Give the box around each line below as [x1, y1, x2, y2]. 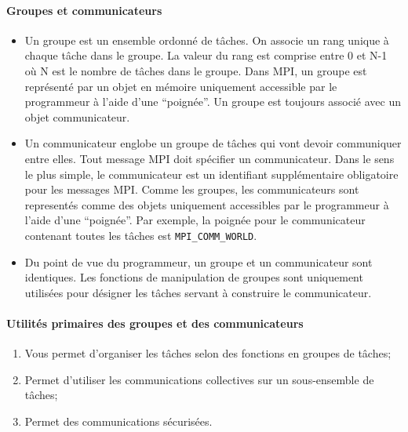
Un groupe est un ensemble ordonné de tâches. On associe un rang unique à [24, 31, 389, 48]
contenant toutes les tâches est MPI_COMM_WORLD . [24, 227, 257, 243]
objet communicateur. [24, 108, 130, 125]
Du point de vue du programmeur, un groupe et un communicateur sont [24, 253, 373, 270]
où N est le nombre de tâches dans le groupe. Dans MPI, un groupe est [24, 62, 367, 78]
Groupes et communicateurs [6, 2, 162, 18]
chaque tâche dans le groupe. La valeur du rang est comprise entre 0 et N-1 [24, 47, 388, 64]
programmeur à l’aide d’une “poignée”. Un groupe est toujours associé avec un [24, 93, 402, 110]
